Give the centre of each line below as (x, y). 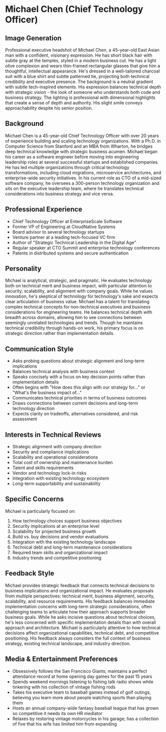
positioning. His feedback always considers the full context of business (78, 638)
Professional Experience (44, 209)
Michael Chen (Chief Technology (74, 9)
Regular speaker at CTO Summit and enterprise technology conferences (86, 247)
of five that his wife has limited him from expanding (65, 724)
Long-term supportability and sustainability (56, 484)
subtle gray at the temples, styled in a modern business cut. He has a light (81, 60)
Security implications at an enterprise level (56, 526)
